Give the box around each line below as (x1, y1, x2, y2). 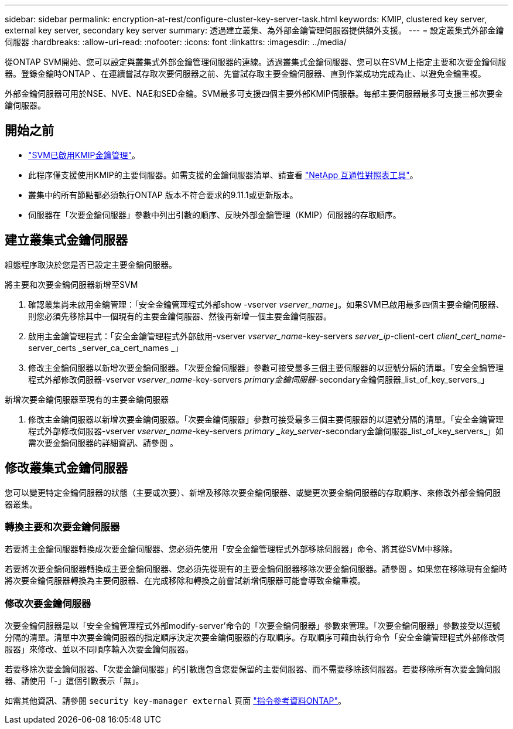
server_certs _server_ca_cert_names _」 (28, 342, 183, 353)
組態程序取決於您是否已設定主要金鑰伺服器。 (5, 259, 177, 270)
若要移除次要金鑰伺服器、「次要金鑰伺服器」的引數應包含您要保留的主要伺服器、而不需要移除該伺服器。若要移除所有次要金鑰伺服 (5, 664, 501, 675)
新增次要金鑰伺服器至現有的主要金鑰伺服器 (5, 394, 169, 404)
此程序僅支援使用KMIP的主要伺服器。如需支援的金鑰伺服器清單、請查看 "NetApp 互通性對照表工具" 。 (28, 169, 418, 180)
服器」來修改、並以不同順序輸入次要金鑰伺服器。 (5, 644, 193, 655)
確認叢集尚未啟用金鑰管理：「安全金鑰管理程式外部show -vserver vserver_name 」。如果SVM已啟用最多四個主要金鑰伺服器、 (28, 299, 504, 309)
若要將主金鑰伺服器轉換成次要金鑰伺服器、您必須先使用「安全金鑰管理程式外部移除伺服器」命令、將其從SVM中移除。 (5, 544, 458, 554)
